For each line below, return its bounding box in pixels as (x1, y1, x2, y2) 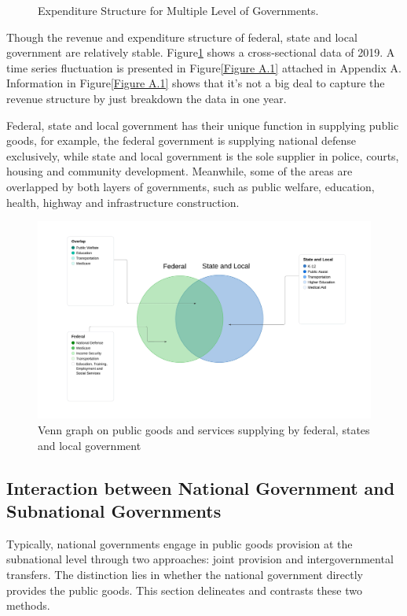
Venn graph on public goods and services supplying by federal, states (38, 422, 370, 438)
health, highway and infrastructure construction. (6, 194, 240, 210)
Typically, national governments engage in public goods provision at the (6, 535, 353, 551)
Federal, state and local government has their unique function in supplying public (6, 116, 399, 133)
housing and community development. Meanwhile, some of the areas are (6, 163, 353, 179)
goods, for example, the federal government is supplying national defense (6, 132, 356, 149)
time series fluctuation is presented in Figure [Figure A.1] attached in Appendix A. (6, 59, 401, 76)
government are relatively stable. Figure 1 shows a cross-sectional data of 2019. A (6, 44, 395, 61)
